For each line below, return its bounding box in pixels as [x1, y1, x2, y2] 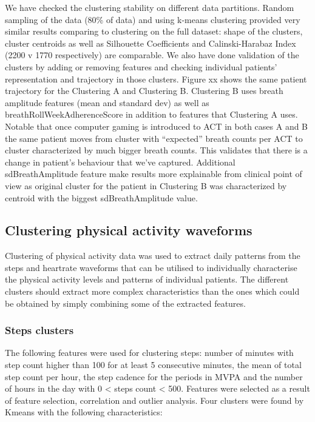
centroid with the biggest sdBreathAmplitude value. [5, 191, 198, 204]
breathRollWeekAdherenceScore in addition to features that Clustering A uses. [5, 108, 298, 121]
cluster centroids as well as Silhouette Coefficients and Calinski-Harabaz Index [5, 36, 296, 49]
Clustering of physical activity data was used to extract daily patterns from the [5, 249, 300, 262]
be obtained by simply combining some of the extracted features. [5, 296, 246, 309]
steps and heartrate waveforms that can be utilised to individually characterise [5, 261, 297, 273]
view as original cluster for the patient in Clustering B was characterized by [5, 179, 287, 192]
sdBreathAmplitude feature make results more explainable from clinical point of [5, 167, 302, 180]
